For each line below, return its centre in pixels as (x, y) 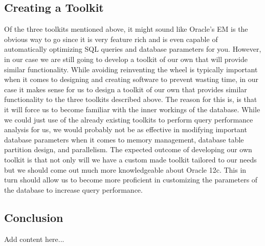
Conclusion (34, 217)
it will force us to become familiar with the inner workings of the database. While (132, 109)
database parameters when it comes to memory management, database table (124, 139)
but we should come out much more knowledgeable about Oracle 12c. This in (125, 169)
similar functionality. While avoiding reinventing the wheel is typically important (131, 69)
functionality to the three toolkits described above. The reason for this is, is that (131, 99)
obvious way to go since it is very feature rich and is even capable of (111, 39)
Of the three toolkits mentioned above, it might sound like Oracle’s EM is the (126, 29)
